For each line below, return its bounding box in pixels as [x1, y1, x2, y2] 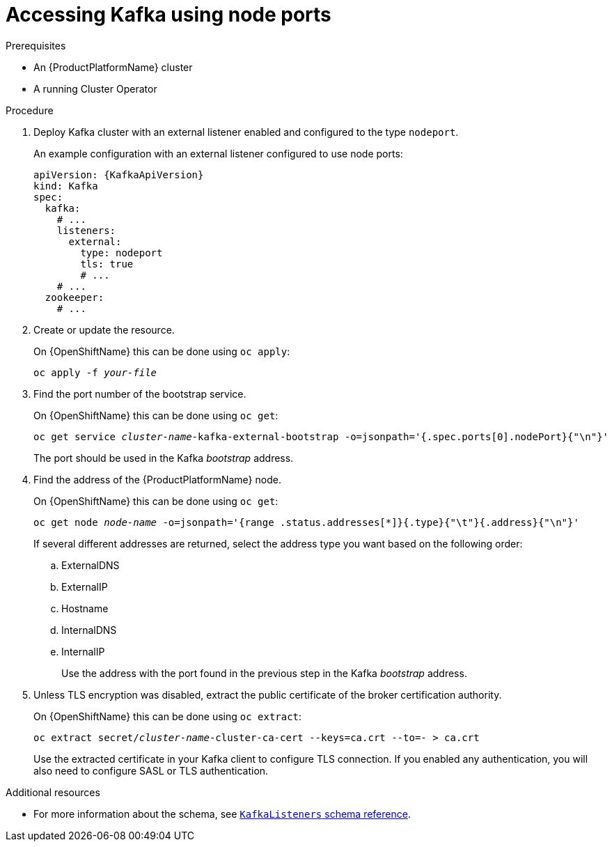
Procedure [6, 104, 54, 116]
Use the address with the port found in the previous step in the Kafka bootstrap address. [61, 667, 467, 679]
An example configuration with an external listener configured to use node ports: [33, 147, 403, 160]
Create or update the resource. [33, 323, 175, 336]
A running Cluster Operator [33, 82, 157, 95]
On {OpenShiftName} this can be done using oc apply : [33, 345, 290, 357]
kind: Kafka [33, 180, 98, 192]
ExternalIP [61, 580, 108, 593]
